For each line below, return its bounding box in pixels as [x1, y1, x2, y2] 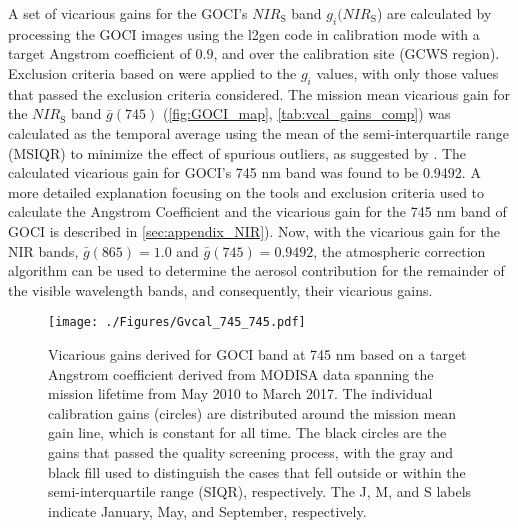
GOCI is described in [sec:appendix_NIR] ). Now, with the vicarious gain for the [8, 220, 500, 241]
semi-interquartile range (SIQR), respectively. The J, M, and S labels [48, 481, 472, 502]
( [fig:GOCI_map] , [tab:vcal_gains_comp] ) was [162, 103, 451, 124]
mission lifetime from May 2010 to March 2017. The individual [48, 383, 433, 404]
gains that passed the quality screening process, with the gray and [48, 441, 454, 462]
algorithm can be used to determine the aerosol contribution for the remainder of [8, 260, 505, 281]
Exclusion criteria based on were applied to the [8, 62, 297, 83]
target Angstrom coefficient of [8, 43, 191, 64]
